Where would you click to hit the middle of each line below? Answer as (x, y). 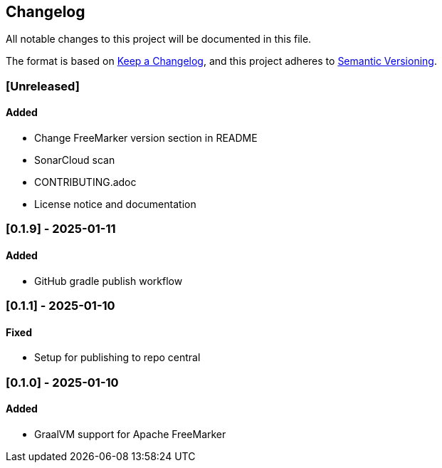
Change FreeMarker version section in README (146, 138)
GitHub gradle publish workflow (109, 281)
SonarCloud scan (75, 160)
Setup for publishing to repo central (117, 358)
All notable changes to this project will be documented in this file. (159, 39)
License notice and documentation (115, 204)
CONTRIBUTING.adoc (85, 182)
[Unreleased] (43, 86)
